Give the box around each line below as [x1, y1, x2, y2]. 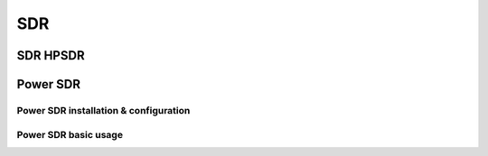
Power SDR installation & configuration [16, 104, 191, 116]
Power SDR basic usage [16, 128, 124, 141]
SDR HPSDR [16, 48, 85, 63]
